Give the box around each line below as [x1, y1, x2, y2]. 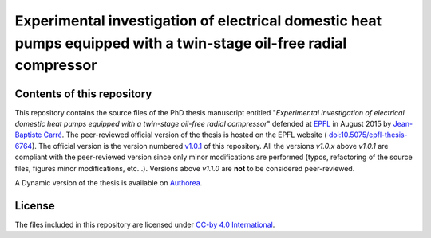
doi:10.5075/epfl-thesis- [328, 130, 408, 139]
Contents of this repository [14, 87, 152, 100]
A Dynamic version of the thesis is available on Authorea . [14, 178, 203, 187]
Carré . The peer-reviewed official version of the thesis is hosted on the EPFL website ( [43, 130, 327, 139]
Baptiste [14, 130, 42, 139]
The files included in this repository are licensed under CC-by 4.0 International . [14, 220, 275, 229]
